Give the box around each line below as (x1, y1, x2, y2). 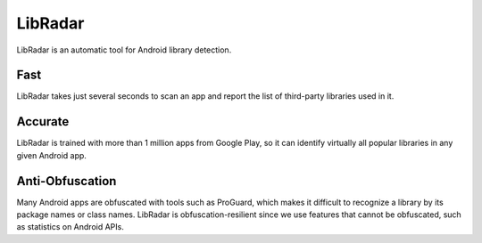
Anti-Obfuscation (16, 174, 117, 189)
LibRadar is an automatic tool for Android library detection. (16, 45, 232, 55)
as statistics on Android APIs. (16, 222, 124, 232)
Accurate (16, 114, 70, 129)
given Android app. (16, 150, 87, 160)
